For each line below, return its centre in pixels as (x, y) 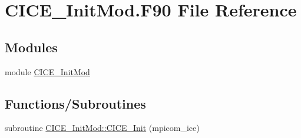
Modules (31, 47)
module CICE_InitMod (47, 71)
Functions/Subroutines (75, 103)
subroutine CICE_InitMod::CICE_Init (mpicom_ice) (102, 128)
